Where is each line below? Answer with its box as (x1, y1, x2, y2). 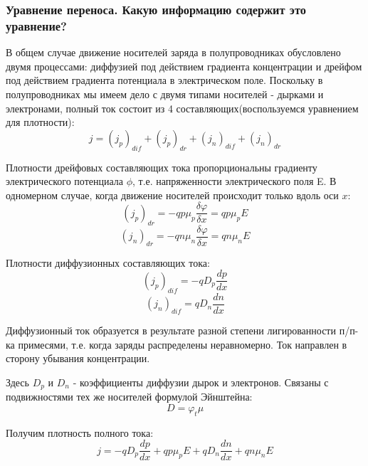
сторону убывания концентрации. (6, 351, 150, 366)
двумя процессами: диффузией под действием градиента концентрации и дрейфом (6, 58, 362, 73)
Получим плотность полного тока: (6, 425, 154, 440)
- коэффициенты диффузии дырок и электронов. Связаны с (73, 374, 329, 389)
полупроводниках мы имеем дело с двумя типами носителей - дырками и (6, 86, 324, 101)
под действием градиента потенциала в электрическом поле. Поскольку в (6, 73, 323, 88)
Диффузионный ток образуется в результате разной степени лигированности (6, 322, 336, 337)
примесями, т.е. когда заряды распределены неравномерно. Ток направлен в (18, 337, 347, 351)
